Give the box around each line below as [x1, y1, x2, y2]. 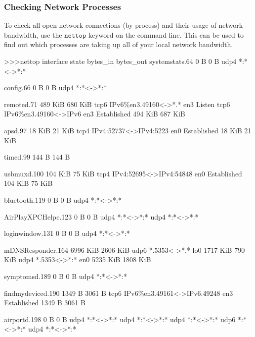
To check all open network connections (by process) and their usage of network [4, 20, 243, 30]
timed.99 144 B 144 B [4, 152, 70, 162]
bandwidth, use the [4, 29, 62, 40]
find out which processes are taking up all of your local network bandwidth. [4, 39, 233, 50]
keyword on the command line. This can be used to [88, 29, 244, 40]
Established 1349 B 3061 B [4, 297, 85, 308]
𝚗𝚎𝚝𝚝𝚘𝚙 [64, 32, 86, 39]
